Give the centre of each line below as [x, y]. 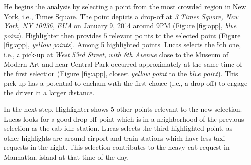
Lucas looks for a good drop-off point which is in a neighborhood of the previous [124, 118]
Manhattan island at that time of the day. [67, 156]
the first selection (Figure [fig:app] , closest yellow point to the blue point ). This [121, 73]
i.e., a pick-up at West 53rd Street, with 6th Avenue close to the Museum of [116, 54]
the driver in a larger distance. [49, 93]
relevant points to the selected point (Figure [175, 35]
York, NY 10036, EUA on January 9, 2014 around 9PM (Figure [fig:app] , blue [120, 26]
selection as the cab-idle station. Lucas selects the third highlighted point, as [118, 128]
